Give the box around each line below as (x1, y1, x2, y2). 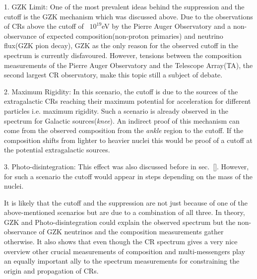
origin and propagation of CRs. (4, 265, 99, 276)
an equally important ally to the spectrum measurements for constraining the (4, 256, 240, 266)
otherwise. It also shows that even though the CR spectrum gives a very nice (4, 236, 238, 247)
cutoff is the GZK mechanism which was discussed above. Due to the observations (4, 11, 253, 21)
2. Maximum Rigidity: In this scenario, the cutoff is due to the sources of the (4, 86, 238, 96)
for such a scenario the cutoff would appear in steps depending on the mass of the (4, 171, 253, 181)
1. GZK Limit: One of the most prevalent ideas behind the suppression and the (4, 1, 245, 11)
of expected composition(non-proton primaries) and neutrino (39, 30, 223, 41)
